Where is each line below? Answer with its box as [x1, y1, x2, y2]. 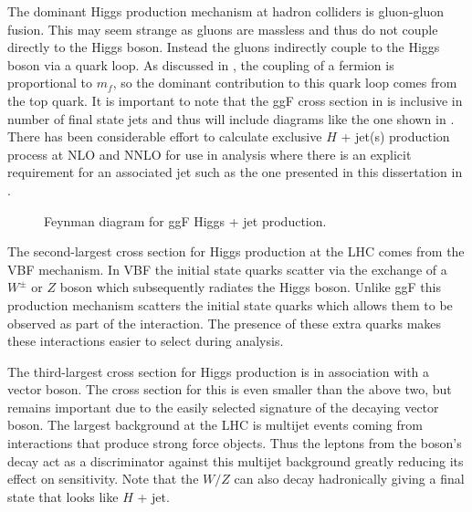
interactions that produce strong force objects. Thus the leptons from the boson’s [7, 434, 462, 453]
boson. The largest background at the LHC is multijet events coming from [7, 415, 423, 434]
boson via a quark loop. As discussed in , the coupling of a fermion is [7, 55, 394, 74]
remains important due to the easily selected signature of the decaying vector [7, 397, 439, 416]
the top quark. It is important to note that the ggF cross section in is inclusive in [7, 90, 463, 110]
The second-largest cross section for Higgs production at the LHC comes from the [7, 242, 465, 261]
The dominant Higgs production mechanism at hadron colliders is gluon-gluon [7, 2, 445, 20]
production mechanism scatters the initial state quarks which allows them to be [7, 295, 453, 314]
